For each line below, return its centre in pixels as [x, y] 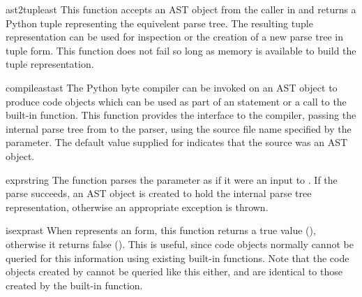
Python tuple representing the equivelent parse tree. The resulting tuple [159, 23]
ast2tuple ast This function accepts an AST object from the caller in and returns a [181, 9]
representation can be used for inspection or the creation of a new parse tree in [174, 37]
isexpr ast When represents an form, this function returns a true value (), [161, 230]
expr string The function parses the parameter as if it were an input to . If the [172, 179]
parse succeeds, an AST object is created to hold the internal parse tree [159, 193]
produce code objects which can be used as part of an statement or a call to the [176, 101]
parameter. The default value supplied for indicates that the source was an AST [177, 142]
